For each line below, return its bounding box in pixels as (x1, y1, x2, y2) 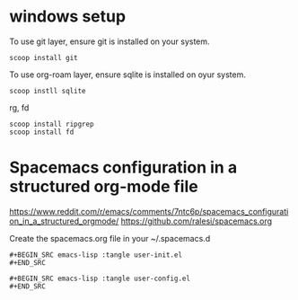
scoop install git (9, 53, 78, 62)
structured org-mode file (9, 177, 199, 197)
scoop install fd (9, 128, 74, 137)
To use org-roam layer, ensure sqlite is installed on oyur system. (9, 69, 247, 80)
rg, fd (9, 101, 30, 113)
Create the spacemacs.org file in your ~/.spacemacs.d (9, 233, 211, 243)
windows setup (9, 6, 127, 27)
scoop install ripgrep (9, 119, 94, 128)
